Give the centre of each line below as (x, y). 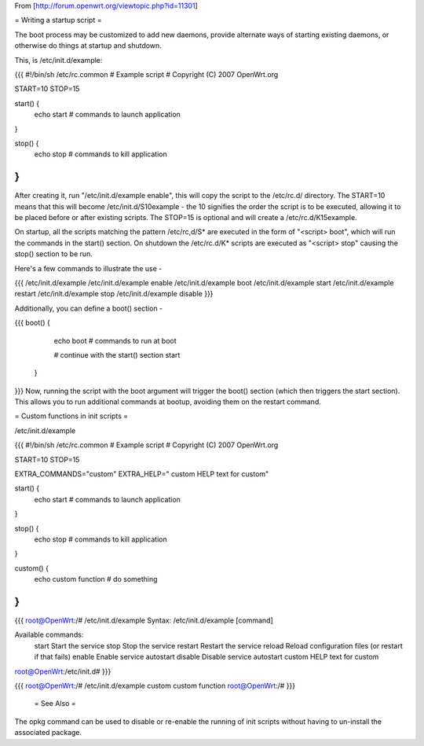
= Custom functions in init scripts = (71, 416)
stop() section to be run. (54, 254)
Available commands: (49, 635)
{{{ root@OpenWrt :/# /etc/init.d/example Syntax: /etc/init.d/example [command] (144, 620)
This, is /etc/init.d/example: (58, 60)
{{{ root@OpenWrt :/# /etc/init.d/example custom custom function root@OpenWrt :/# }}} (155, 685)
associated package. (48, 733)
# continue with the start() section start (117, 355)
